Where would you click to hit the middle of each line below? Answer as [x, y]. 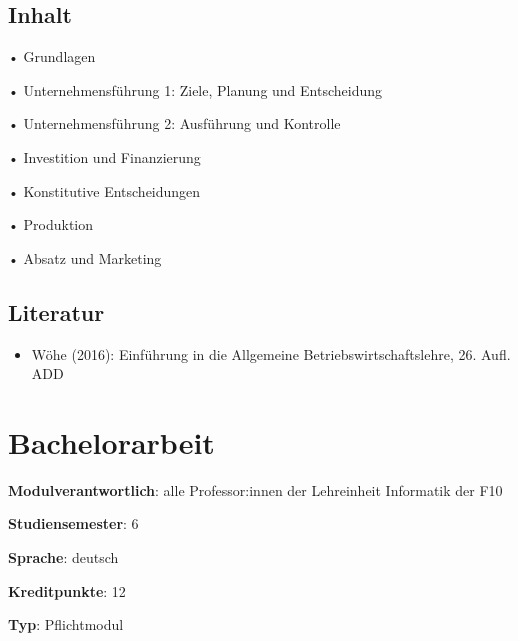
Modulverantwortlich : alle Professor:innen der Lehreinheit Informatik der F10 [255, 489]
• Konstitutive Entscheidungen [104, 190]
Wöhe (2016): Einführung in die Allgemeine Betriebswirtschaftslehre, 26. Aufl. [271, 353]
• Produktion [51, 224]
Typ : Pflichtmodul [66, 624]
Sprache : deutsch [63, 557]
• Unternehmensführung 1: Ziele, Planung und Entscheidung [195, 89]
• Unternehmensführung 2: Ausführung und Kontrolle [174, 123]
